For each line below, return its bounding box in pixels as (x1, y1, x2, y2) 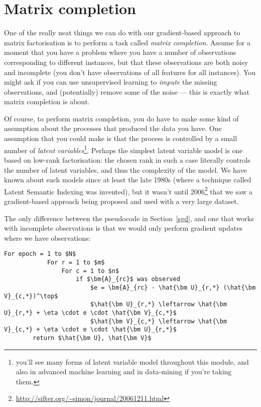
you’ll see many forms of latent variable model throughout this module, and (16, 356, 249, 367)
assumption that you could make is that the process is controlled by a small (4, 133, 237, 144)
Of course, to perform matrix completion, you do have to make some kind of (4, 113, 239, 123)
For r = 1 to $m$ (47, 258, 105, 266)
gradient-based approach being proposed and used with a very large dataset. (4, 195, 239, 206)
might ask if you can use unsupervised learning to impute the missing (4, 77, 217, 87)
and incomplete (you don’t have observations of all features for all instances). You (4, 66, 256, 77)
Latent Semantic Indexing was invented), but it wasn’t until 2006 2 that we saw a (4, 184, 253, 196)
